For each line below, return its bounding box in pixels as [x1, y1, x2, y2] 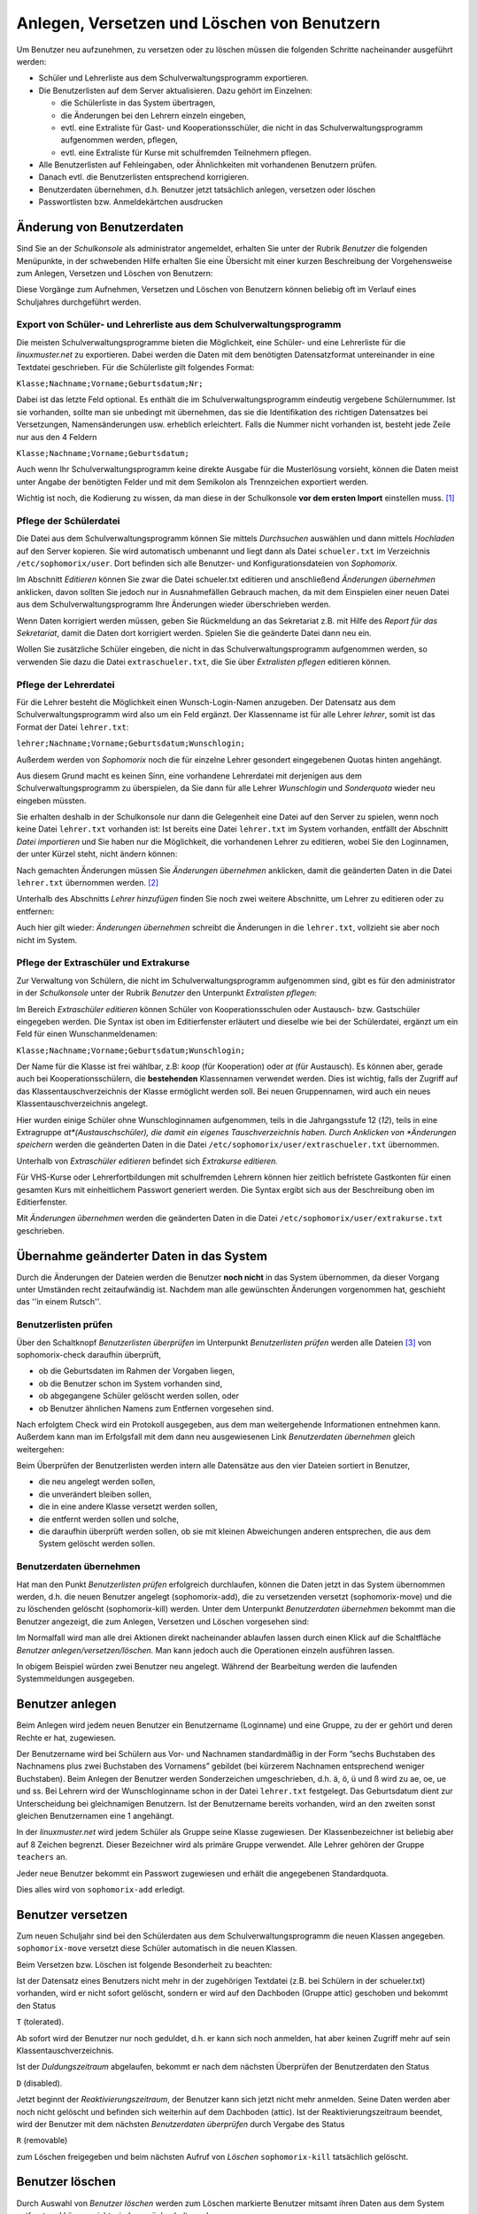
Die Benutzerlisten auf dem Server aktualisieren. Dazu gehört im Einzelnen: [38, 85, 313, 96]
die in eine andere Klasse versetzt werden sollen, [38, 1501, 218, 1512]
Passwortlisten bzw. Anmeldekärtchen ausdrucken [38, 197, 223, 207]
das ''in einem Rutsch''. [16, 1297, 102, 1307]
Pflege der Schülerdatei [16, 515, 120, 527]
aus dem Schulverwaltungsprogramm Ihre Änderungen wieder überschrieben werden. [16, 599, 331, 610]
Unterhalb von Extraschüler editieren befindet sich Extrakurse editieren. [16, 1156, 279, 1166]
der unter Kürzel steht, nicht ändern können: [16, 848, 178, 859]
